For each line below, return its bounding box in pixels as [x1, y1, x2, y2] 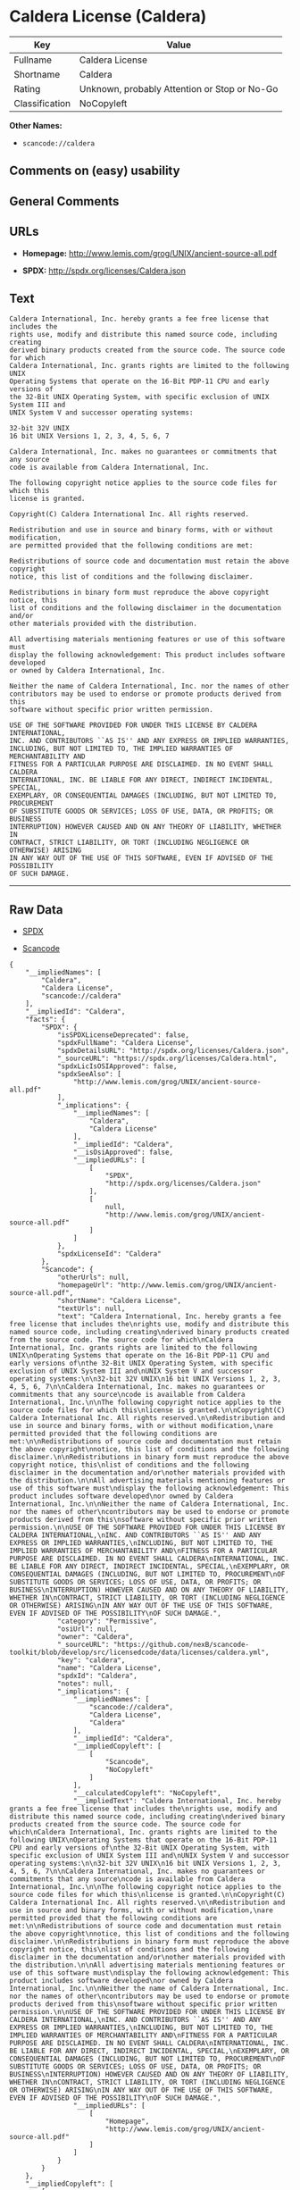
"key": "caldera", [56, 1656, 126, 1665]
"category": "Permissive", [56, 1617, 158, 1626]
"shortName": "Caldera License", [56, 1297, 181, 1306]
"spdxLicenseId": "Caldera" [56, 1250, 162, 1258]
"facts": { [25, 1016, 66, 1024]
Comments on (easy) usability [9, 163, 180, 179]
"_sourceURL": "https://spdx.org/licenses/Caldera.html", [56, 1054, 278, 1064]
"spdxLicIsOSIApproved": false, [56, 1062, 178, 1071]
